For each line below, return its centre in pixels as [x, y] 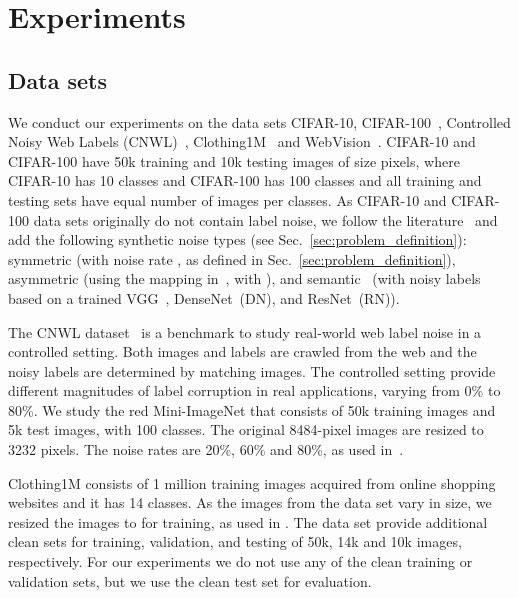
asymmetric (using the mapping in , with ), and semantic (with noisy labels [244, 278]
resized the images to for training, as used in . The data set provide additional [248, 521]
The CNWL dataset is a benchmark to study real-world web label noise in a [245, 331]
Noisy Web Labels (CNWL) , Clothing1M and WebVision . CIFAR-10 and [242, 141]
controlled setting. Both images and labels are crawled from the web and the [242, 351]
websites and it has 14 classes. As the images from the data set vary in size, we [250, 502]
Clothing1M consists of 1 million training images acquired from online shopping [252, 482]
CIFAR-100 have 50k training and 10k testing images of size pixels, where [234, 160]
